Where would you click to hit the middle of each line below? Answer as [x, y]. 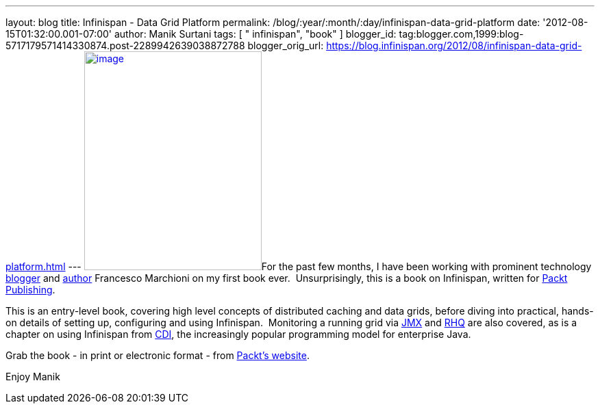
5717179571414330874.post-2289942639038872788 [125, 45]
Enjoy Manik [33, 377]
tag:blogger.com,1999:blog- [461, 34]
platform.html [36, 266]
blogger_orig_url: [286, 45]
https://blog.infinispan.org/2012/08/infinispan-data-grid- [454, 45]
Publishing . [30, 290]
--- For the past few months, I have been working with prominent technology [330, 266]
